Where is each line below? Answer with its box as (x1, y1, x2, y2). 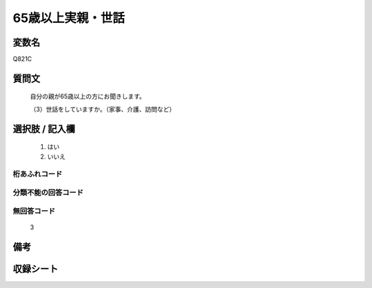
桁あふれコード (12, 169, 63, 179)
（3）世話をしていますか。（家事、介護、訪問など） (30, 105, 176, 113)
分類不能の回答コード (12, 187, 84, 197)
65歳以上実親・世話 (12, 10, 125, 25)
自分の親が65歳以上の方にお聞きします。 (30, 92, 146, 101)
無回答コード (12, 206, 56, 216)
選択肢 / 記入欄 (12, 123, 76, 134)
